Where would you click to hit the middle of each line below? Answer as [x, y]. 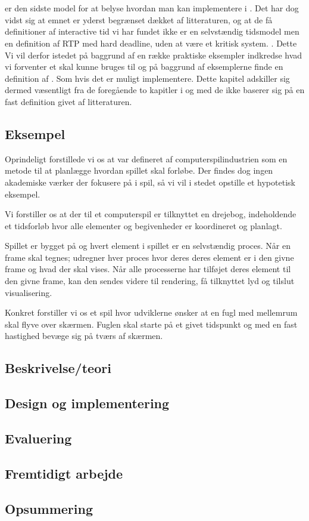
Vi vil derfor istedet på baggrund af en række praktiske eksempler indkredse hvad [154, 55]
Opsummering [49, 508]
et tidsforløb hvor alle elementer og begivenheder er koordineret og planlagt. [143, 225]
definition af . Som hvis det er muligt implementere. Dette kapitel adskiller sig [147, 78]
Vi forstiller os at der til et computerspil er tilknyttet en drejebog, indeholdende [151, 214]
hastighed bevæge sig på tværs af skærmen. [84, 336]
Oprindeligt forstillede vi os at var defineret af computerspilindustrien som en [146, 158]
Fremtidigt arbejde [64, 473]
